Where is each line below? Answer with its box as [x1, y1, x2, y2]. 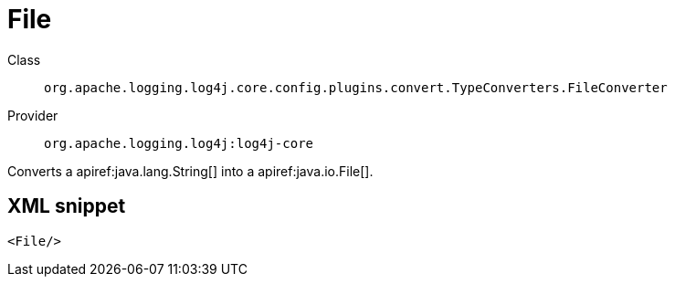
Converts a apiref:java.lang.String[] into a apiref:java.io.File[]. [7, 163, 374, 179]
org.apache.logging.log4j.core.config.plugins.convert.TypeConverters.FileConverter [44, 79, 668, 95]
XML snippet [7, 195, 126, 218]
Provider [7, 107, 58, 123]
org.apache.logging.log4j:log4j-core [44, 135, 314, 151]
